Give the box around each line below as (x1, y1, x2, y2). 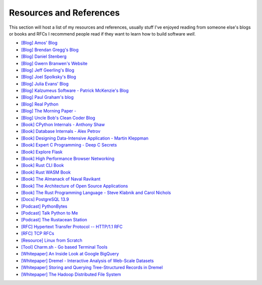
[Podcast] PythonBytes (21, 203, 67, 209)
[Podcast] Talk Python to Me (21, 210, 78, 216)
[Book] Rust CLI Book (21, 162, 64, 168)
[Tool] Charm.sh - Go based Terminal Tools (21, 244, 108, 250)
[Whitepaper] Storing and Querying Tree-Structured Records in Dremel (21, 265, 163, 270)
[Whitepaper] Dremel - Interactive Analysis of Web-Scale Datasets (21, 258, 154, 264)
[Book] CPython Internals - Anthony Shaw (21, 122, 105, 127)
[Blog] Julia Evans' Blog (21, 81, 69, 87)
